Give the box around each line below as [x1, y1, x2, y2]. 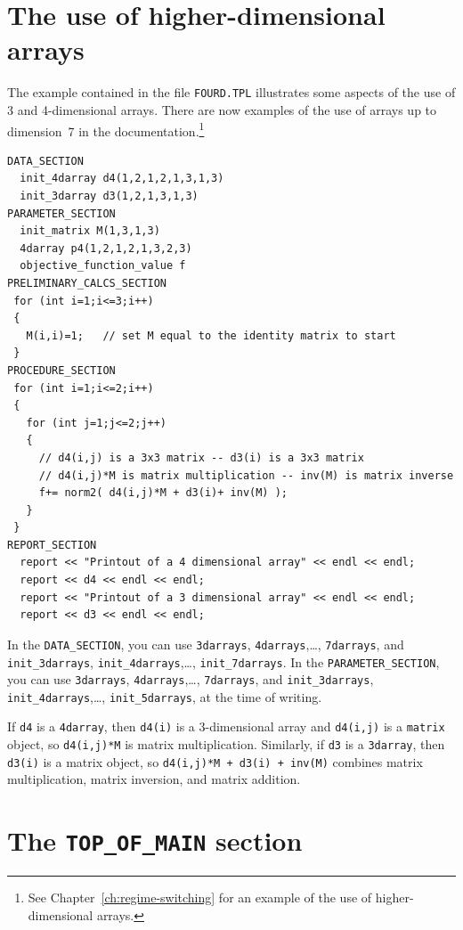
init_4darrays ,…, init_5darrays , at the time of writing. [7, 687, 322, 706]
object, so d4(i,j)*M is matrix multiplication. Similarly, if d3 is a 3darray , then [7, 735, 445, 754]
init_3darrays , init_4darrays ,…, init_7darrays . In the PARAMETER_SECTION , [7, 652, 440, 671]
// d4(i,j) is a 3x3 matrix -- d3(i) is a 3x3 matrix [38, 451, 364, 464]
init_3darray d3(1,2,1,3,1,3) [20, 190, 199, 202]
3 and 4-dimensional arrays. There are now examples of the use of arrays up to [7, 100, 437, 118]
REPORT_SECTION [7, 538, 97, 551]
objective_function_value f [20, 259, 186, 273]
